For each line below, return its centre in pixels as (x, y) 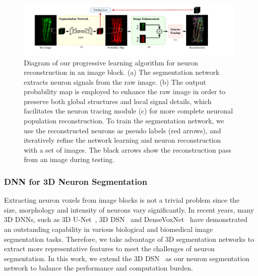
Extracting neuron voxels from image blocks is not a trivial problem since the (122, 200)
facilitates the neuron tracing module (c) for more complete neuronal (129, 111)
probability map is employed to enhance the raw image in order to (125, 91)
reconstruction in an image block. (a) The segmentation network (122, 72)
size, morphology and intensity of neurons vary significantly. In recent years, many (129, 209)
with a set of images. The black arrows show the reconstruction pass (128, 149)
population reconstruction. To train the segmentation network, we (124, 121)
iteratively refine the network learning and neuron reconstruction (123, 140)
